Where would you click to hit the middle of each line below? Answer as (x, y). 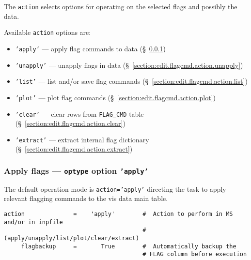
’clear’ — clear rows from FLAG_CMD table (79, 114)
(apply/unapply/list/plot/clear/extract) (72, 238)
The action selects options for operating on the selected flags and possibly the (121, 6)
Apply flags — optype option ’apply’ (76, 170)
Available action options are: (47, 32)
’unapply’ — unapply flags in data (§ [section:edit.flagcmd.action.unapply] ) (129, 65)
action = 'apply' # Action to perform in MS (118, 214)
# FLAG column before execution (195, 254)
